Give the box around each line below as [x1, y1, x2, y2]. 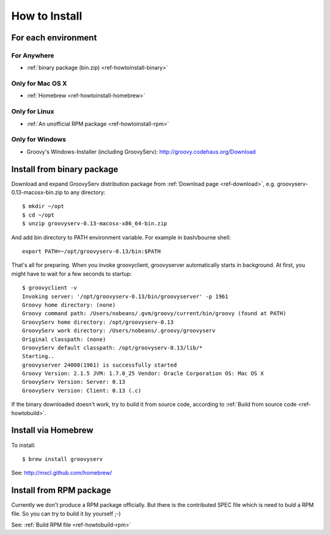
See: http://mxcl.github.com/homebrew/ [11, 469, 112, 477]
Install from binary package [11, 164, 119, 174]
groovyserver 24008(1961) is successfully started [22, 361, 177, 369]
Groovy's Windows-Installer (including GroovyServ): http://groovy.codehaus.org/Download [26, 148, 256, 155]
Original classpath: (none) [22, 335, 106, 343]
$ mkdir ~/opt [22, 203, 64, 210]
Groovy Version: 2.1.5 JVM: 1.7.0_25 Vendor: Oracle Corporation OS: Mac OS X [22, 370, 264, 377]
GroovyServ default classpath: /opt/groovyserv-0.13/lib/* [22, 344, 203, 351]
